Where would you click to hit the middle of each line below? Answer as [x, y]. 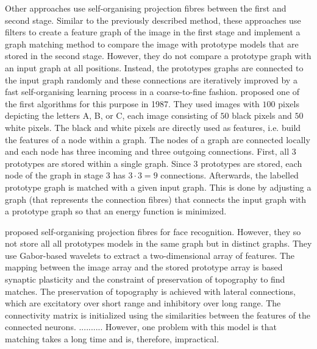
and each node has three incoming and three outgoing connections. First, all [147, 151]
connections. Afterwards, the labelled [230, 175]
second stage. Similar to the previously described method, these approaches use [153, 20]
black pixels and [262, 115]
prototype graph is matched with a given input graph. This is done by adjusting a [158, 187]
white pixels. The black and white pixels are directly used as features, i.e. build [153, 127]
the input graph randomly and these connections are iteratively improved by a [151, 79]
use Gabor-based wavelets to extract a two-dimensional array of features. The [150, 255]
